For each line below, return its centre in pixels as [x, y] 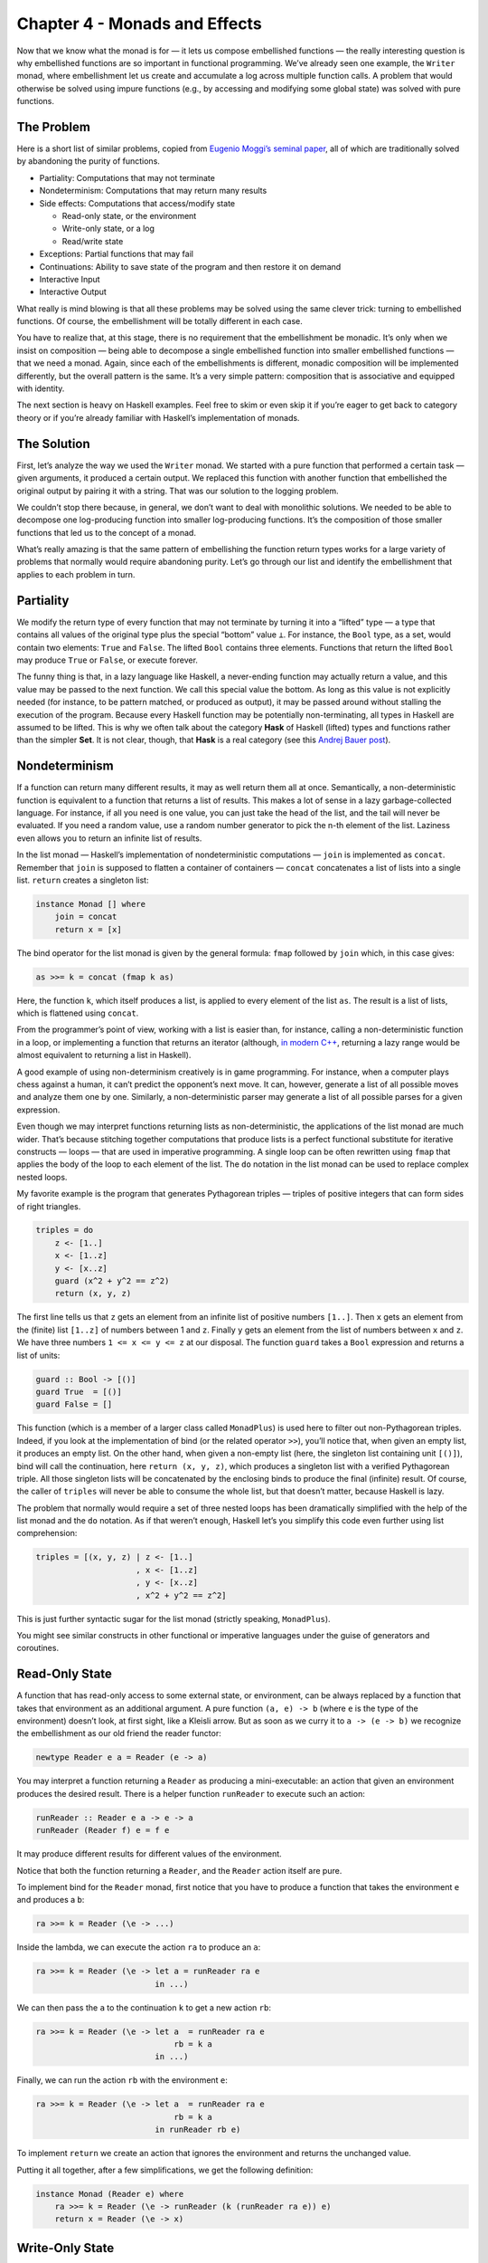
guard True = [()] [79, 1391]
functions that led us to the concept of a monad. [106, 532]
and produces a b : [51, 1900]
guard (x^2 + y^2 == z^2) [112, 1281]
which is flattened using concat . [78, 1013]
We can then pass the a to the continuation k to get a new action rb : [144, 2007]
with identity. [41, 388]
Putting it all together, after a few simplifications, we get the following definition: [165, 2170]
